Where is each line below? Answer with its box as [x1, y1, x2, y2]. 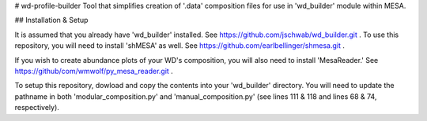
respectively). [14, 103, 59, 112]
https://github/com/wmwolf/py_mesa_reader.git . [14, 66, 173, 75]
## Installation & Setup [14, 16, 89, 25]
